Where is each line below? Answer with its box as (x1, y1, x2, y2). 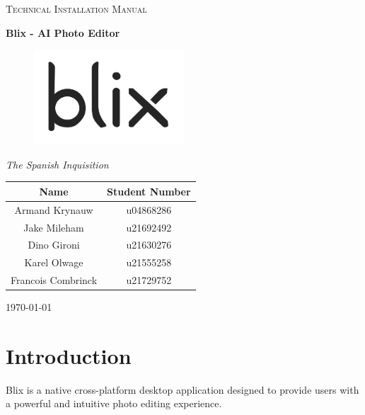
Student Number (107, 183, 191, 198)
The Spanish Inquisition (6, 157, 109, 171)
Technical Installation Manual (6, 1, 147, 16)
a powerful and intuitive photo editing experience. (6, 396, 222, 411)
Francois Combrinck (11, 273, 98, 288)
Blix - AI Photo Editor (6, 25, 120, 40)
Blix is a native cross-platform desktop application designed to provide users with (6, 382, 359, 397)
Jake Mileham (23, 220, 84, 234)
